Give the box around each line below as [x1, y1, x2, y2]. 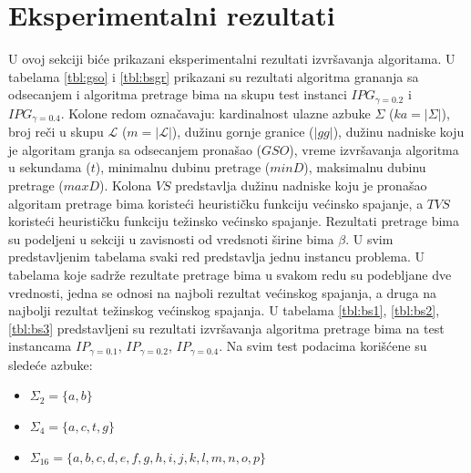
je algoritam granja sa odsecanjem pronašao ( [8, 139, 262, 159]
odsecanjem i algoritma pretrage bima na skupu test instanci [8, 85, 347, 104]
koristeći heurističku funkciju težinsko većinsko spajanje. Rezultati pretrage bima [8, 211, 460, 231]
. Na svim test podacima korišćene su [219, 336, 427, 355]
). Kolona [99, 176, 152, 194]
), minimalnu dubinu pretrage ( [95, 158, 271, 177]
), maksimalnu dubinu [303, 158, 426, 177]
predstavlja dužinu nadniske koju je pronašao [175, 176, 427, 194]
